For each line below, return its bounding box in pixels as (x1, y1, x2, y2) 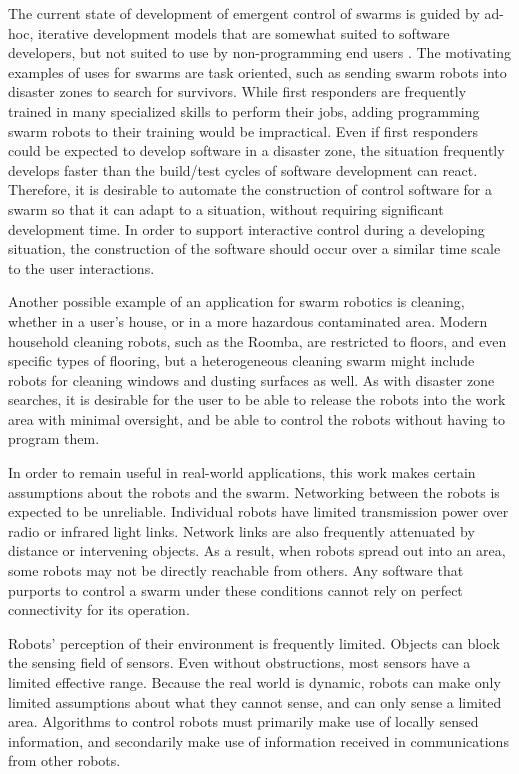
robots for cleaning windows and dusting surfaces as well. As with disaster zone (8, 369, 495, 390)
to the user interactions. (8, 257, 155, 278)
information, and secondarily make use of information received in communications (8, 730, 509, 751)
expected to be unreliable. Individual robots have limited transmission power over (8, 501, 509, 522)
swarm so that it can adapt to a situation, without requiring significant (8, 198, 444, 219)
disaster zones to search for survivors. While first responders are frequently (8, 81, 467, 102)
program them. (8, 428, 100, 449)
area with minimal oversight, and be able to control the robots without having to (8, 408, 505, 429)
